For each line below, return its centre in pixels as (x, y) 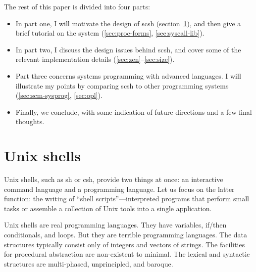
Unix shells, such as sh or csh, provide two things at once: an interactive (114, 179)
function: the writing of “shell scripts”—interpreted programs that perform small (127, 199)
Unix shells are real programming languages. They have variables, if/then (115, 225)
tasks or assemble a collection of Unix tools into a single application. (108, 208)
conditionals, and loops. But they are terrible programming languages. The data (126, 235)
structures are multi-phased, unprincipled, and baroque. (89, 263)
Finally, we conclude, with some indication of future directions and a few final (134, 112)
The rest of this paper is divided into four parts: (77, 6)
